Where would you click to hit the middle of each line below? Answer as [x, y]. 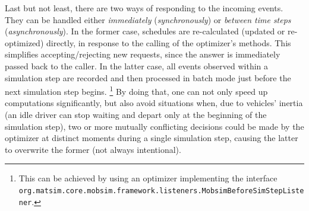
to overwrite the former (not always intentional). [93, 149]
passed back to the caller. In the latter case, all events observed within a [137, 65]
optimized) [24, 42]
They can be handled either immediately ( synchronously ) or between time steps [148, 19]
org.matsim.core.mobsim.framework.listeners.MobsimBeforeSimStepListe [161, 191]
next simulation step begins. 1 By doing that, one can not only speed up [136, 90]
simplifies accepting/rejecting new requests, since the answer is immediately [143, 54]
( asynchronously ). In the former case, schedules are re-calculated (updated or [145, 31]
